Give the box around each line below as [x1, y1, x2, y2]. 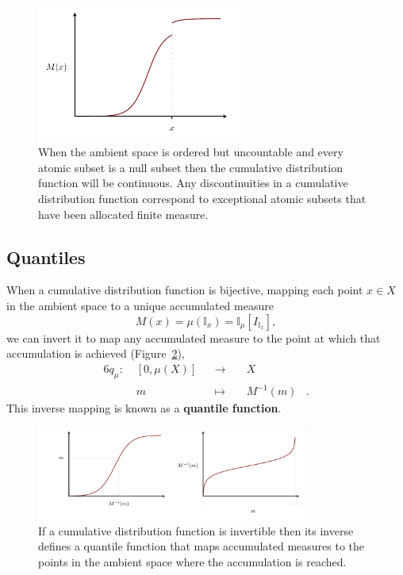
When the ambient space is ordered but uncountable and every [38, 144, 344, 160]
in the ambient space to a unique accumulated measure [6, 297, 274, 313]
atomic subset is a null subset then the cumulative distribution [38, 159, 343, 175]
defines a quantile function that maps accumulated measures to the [38, 538, 364, 554]
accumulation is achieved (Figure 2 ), [6, 345, 185, 362]
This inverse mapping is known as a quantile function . [6, 400, 282, 416]
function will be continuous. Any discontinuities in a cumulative [38, 174, 348, 191]
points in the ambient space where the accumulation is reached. [38, 554, 347, 570]
